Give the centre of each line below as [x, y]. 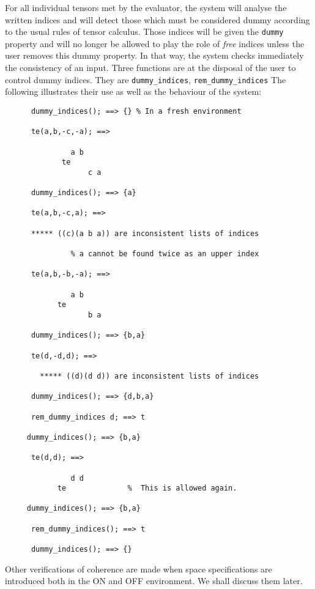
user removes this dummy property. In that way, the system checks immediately [154, 55]
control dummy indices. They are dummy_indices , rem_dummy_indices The [146, 79]
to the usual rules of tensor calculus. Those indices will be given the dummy [144, 31]
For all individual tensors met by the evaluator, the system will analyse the [146, 7]
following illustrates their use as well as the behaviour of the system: [133, 91]
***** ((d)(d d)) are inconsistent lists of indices [150, 376]
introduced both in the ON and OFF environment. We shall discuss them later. [154, 581]
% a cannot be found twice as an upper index [165, 254]
